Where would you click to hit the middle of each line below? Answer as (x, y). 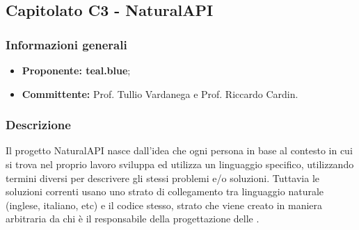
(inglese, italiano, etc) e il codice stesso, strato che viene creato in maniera (164, 205)
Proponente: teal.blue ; (76, 70)
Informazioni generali (66, 44)
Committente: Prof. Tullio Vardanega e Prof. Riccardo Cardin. (160, 93)
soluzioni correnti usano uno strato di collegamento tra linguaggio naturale (165, 191)
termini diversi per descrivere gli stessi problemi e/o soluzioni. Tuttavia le (163, 178)
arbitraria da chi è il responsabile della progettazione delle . (133, 219)
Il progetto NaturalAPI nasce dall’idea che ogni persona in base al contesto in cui (179, 150)
